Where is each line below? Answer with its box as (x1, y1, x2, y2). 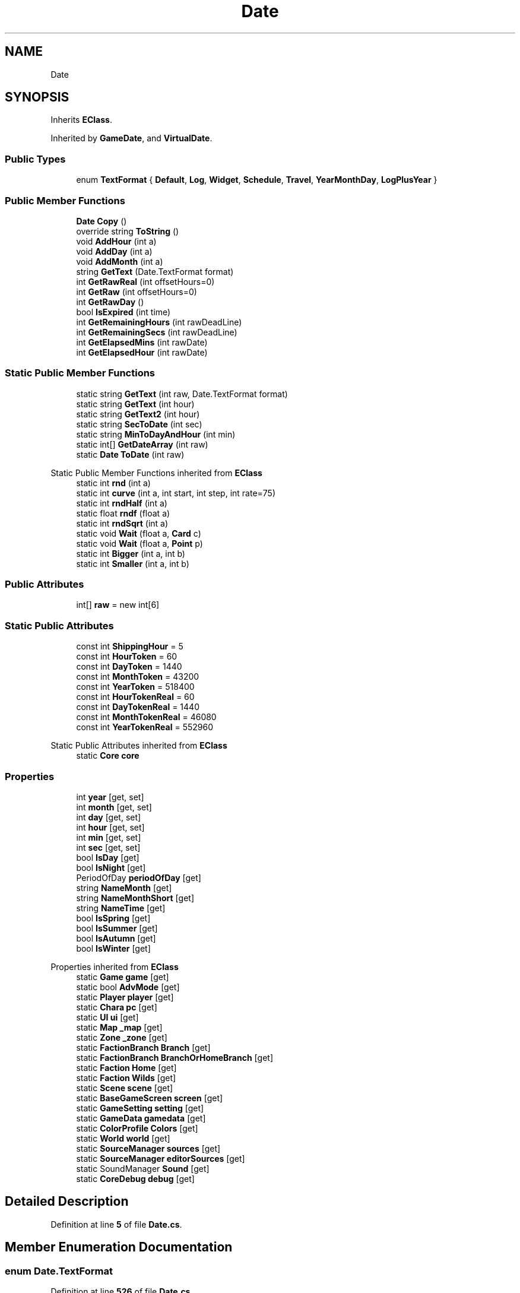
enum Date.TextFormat (5, 1265, 113, 1277)
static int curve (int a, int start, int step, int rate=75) (76, 487, 276, 498)
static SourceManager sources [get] (76, 1143, 221, 1153)
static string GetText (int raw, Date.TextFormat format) (76, 388, 288, 399)
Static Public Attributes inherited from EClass (50, 740, 227, 751)
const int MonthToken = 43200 (76, 671, 199, 682)
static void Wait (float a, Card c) (76, 528, 201, 538)
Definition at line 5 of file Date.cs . (50, 1219, 182, 1229)
